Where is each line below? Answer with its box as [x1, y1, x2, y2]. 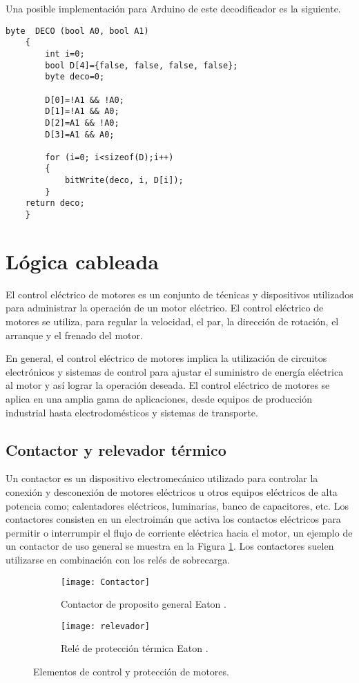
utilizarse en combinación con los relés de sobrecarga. [6, 552, 231, 566]
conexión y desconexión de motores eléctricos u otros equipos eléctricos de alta [6, 485, 338, 499]
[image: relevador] [61, 621, 150, 631]
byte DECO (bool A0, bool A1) [6, 26, 149, 36]
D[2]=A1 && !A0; [45, 117, 119, 128]
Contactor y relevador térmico [6, 439, 226, 460]
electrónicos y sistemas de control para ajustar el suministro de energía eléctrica [6, 364, 344, 378]
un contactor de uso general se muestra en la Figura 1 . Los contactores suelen [6, 539, 334, 553]
